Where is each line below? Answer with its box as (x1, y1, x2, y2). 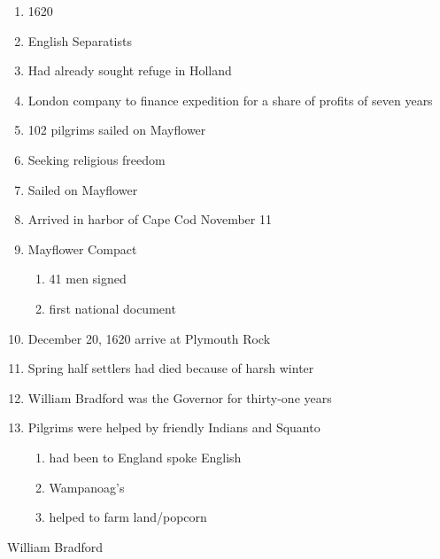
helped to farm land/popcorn (49, 508, 207, 526)
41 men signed (49, 269, 127, 288)
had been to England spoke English (49, 447, 242, 466)
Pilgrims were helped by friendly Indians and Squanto (27, 418, 320, 437)
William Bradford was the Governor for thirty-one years (27, 388, 332, 407)
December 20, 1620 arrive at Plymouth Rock (27, 329, 271, 347)
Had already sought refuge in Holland (27, 61, 232, 80)
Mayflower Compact (27, 239, 137, 258)
